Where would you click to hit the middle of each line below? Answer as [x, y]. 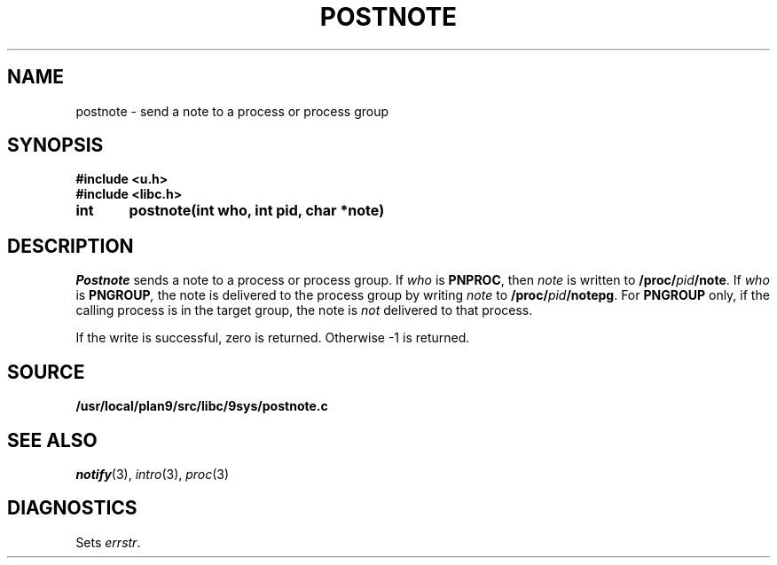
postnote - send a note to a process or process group [232, 111]
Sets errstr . [108, 542]
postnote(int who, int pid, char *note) [257, 211]
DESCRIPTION [71, 246]
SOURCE [46, 372]
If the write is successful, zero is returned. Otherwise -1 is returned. [273, 338]
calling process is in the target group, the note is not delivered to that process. [304, 310]
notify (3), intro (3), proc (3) [153, 474]
